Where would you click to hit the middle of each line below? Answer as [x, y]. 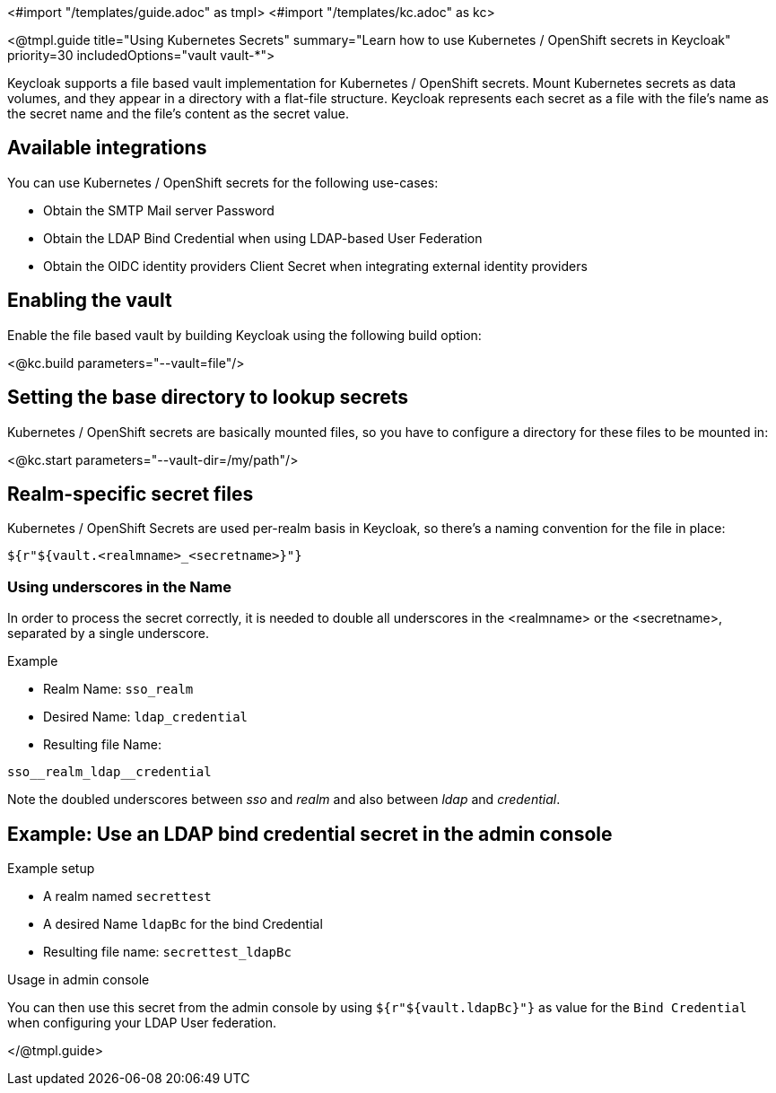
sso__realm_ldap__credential [109, 772]
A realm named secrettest [127, 896]
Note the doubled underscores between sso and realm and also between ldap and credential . [284, 800]
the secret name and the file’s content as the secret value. [179, 114]
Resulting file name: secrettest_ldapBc [167, 951]
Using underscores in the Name [119, 586]
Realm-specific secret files [131, 494]
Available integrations [107, 148]
